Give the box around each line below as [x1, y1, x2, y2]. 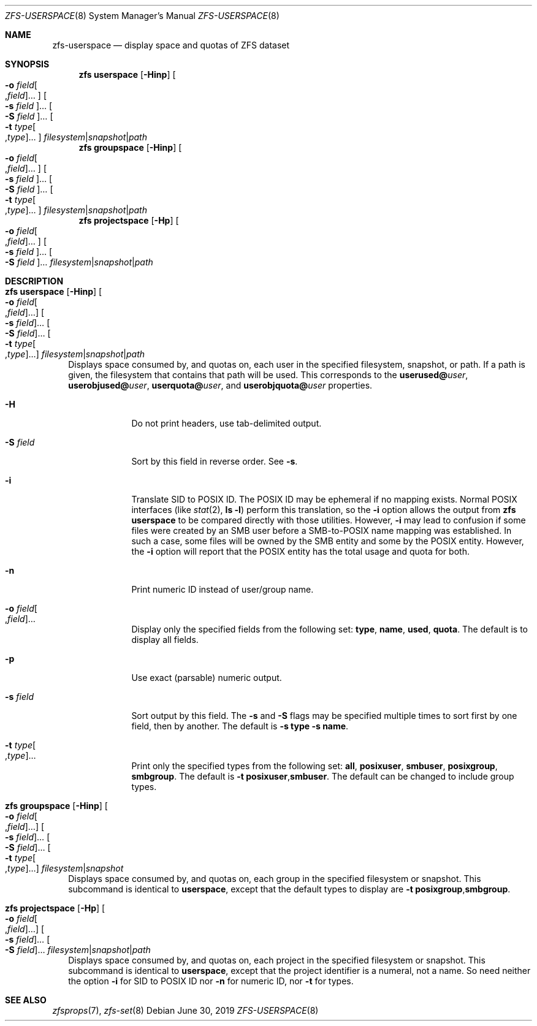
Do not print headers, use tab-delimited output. [131, 418, 322, 428]
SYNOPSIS [5, 59, 50, 69]
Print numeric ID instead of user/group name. [131, 584, 314, 595]
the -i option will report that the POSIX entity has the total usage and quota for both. [131, 546, 470, 557]
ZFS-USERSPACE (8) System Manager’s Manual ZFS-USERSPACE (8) [5, 10, 280, 21]
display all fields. [131, 634, 199, 645]
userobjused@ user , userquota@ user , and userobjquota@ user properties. [68, 380, 373, 390]
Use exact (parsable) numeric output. [131, 672, 282, 683]
